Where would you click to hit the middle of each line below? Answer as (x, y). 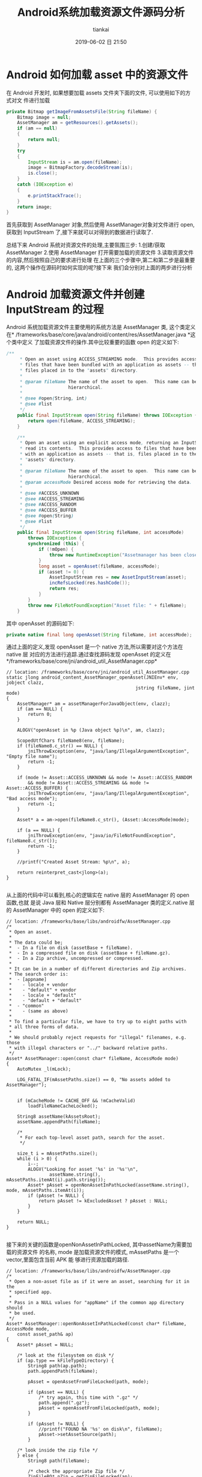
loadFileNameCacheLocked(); (63, 1106)
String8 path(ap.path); (57, 1366)
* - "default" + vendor (43, 990)
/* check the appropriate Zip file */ (76, 1472)
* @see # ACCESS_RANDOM (48, 504)
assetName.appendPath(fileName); (59, 1122)
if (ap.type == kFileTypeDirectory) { (66, 1361)
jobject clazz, (25, 683)
